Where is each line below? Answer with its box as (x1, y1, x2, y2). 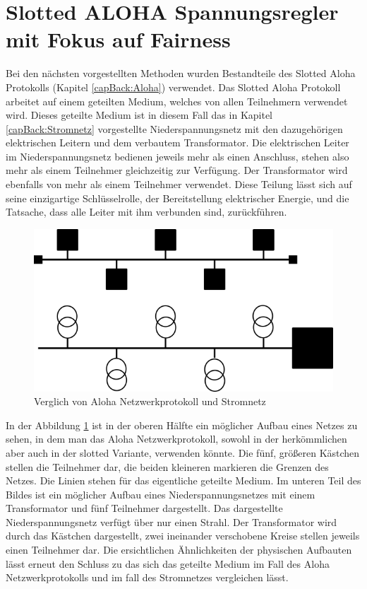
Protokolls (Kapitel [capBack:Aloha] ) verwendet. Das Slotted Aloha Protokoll (6, 79, 341, 94)
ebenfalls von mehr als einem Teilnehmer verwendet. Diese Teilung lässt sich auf (6, 177, 352, 192)
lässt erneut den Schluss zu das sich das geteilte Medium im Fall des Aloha (6, 556, 330, 571)
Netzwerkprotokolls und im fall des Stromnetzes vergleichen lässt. (6, 570, 289, 585)
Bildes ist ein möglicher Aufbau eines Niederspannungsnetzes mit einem (6, 486, 315, 501)
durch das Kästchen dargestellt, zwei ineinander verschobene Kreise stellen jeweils (6, 528, 360, 543)
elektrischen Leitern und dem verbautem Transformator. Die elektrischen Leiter (6, 135, 349, 150)
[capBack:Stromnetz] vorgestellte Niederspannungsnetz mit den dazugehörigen (6, 121, 343, 136)
